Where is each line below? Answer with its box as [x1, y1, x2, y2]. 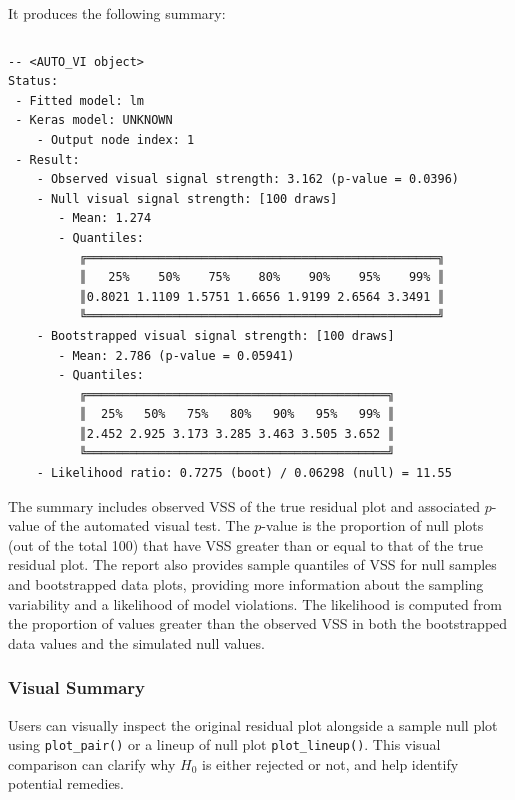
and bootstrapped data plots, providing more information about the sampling [8, 574, 484, 595]
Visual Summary [8, 675, 146, 700]
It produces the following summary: [8, 3, 226, 23]
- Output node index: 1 [36, 132, 195, 147]
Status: [8, 74, 59, 89]
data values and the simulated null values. [8, 632, 265, 653]
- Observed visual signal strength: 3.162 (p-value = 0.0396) [36, 172, 460, 187]
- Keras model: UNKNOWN [15, 113, 173, 128]
